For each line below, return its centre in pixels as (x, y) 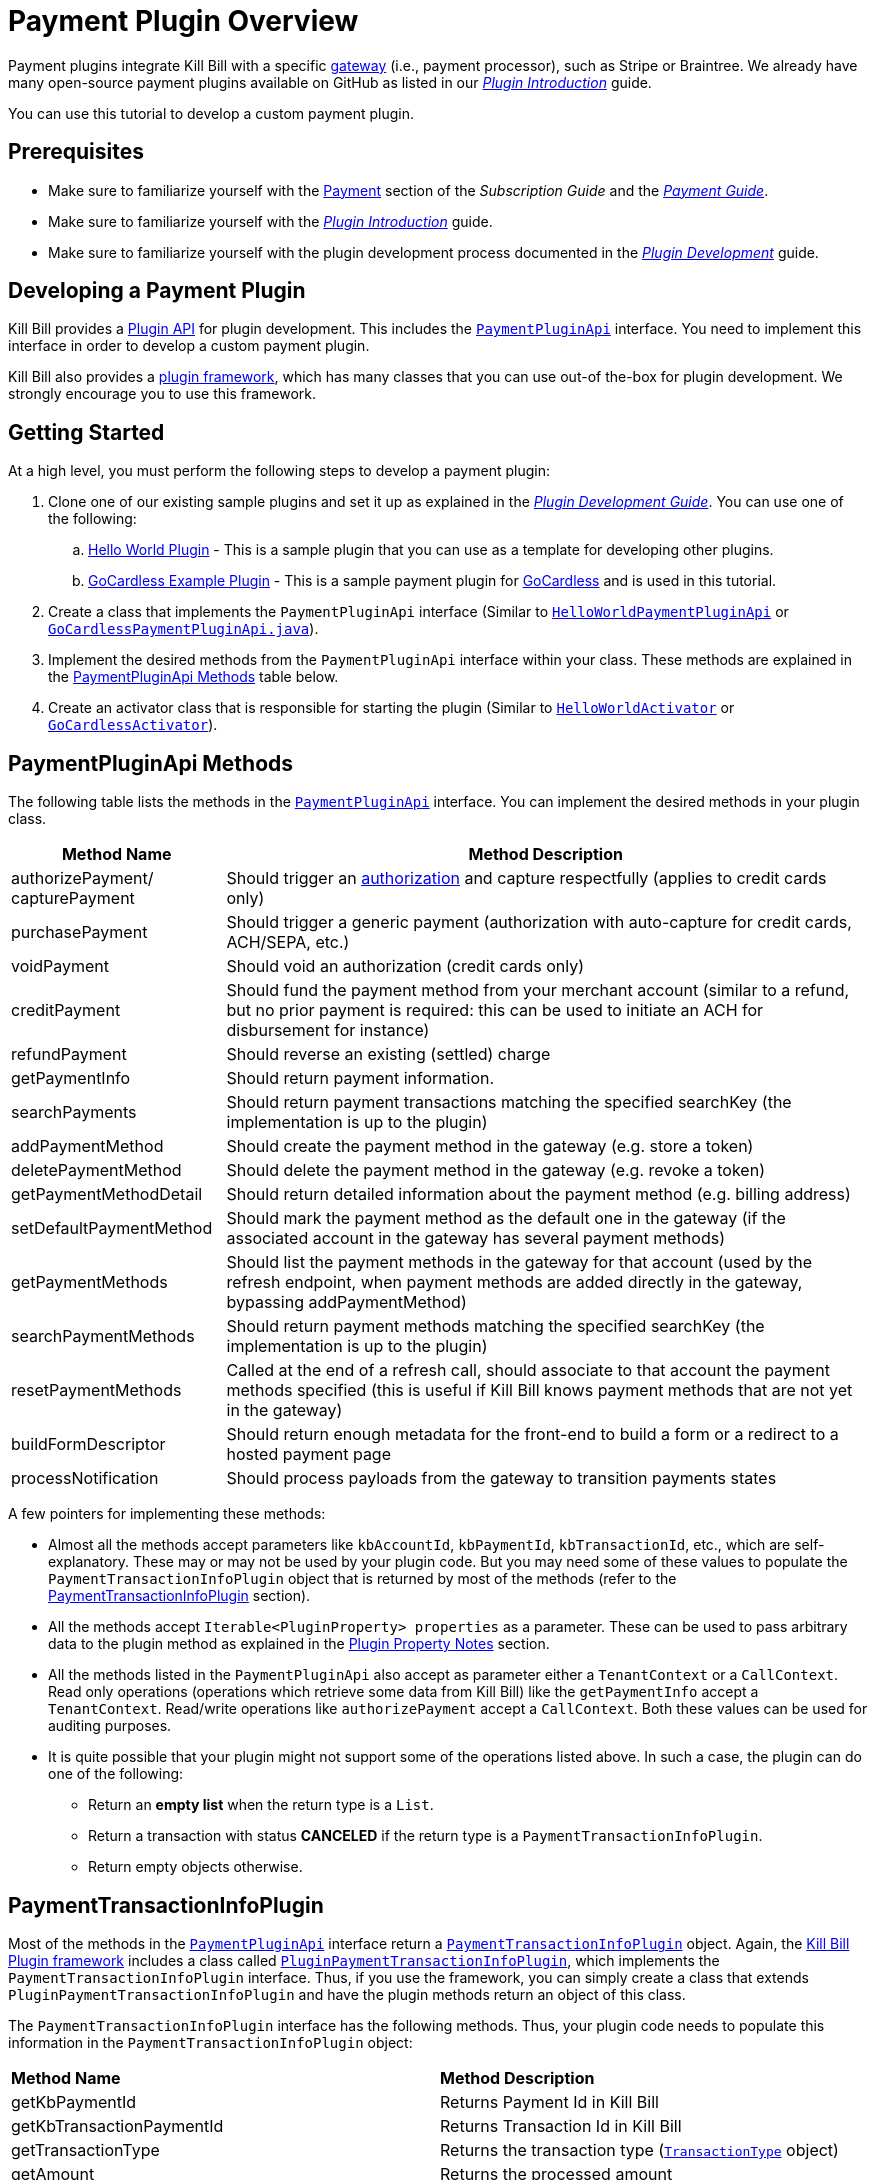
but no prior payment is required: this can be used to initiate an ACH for (495, 1010)
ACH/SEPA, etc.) (288, 942)
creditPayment (66, 1010)
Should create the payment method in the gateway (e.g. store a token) (490, 1146)
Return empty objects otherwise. (195, 1867)
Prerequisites (76, 152)
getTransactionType (85, 2149)
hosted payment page (309, 1454)
